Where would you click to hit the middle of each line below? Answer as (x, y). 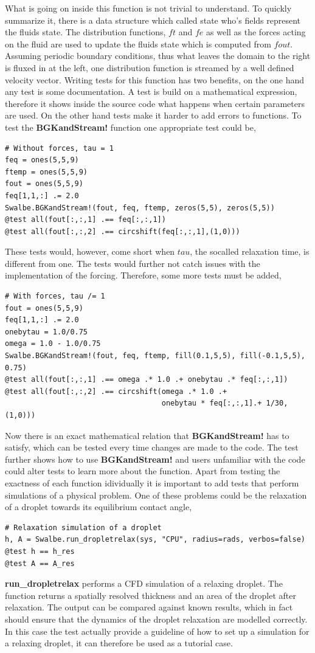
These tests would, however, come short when (90, 251)
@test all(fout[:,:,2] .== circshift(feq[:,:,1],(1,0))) (123, 231)
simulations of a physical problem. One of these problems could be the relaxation (156, 495)
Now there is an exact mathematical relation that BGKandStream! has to (147, 435)
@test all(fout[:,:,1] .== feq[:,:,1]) (85, 220)
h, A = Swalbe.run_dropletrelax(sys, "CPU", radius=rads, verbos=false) (155, 540)
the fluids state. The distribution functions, (85, 32)
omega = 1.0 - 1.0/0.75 (53, 344)
